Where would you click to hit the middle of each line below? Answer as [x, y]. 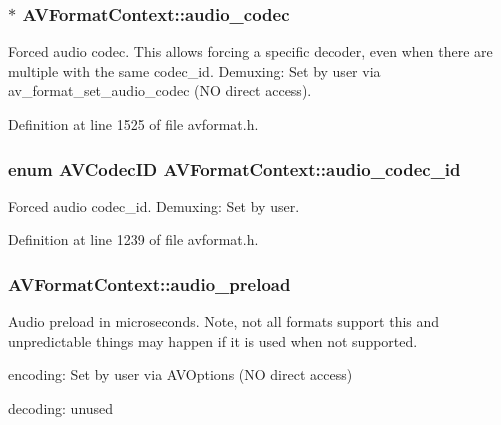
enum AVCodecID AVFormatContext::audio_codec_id [234, 168]
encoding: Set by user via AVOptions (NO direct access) [180, 374]
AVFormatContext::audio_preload [149, 283]
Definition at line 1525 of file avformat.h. [133, 124]
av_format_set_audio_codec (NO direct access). [160, 90]
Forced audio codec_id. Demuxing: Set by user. [154, 205]
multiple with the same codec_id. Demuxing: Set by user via [194, 70]
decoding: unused [61, 408]
